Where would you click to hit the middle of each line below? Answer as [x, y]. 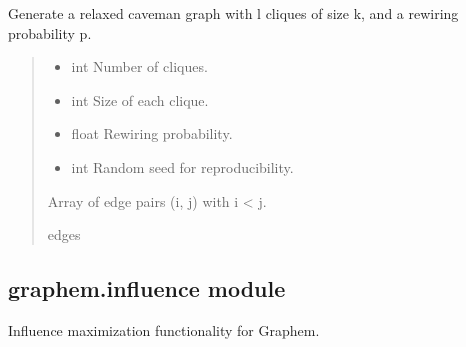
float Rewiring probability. [152, 133]
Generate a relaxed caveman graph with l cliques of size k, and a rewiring [233, 13]
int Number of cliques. [139, 66]
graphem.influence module [147, 288]
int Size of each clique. [140, 99]
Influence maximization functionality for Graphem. [164, 329]
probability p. [50, 32]
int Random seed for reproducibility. [182, 166]
